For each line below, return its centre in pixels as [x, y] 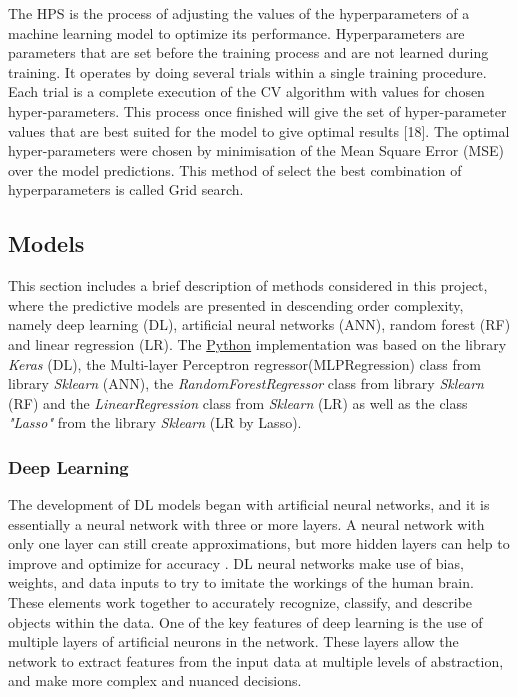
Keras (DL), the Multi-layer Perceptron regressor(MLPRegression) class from [244, 363]
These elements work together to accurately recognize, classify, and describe [240, 602]
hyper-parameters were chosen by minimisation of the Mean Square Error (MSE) [256, 150]
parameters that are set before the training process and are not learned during [248, 52]
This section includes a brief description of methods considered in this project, [248, 285]
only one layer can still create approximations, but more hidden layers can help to [259, 543]
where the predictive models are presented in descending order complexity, [236, 304]
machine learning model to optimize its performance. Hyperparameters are [236, 32]
